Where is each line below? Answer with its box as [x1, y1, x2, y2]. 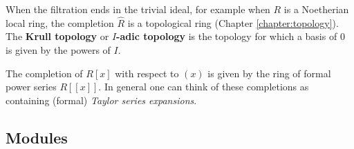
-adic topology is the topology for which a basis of [116, 29, 337, 43]
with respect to [115, 66, 179, 80]
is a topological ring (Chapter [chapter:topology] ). [127, 15, 339, 30]
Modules [6, 126, 68, 148]
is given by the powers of [6, 43, 111, 57]
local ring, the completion [6, 15, 114, 30]
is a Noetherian [283, 2, 349, 16]
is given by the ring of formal [207, 66, 331, 80]
